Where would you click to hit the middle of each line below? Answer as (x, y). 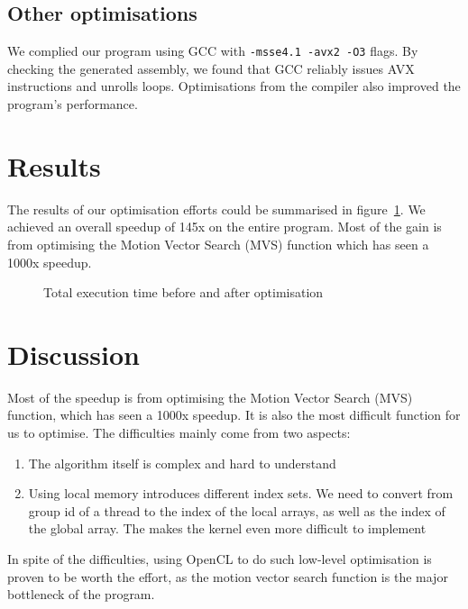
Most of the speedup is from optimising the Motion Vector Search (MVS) (210, 397)
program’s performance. (73, 104)
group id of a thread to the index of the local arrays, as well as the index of (237, 510)
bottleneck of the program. (81, 594)
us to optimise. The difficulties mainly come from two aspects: (179, 433)
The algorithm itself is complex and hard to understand (182, 463)
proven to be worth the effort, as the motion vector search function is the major (228, 576)
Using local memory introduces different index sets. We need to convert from (241, 493)
